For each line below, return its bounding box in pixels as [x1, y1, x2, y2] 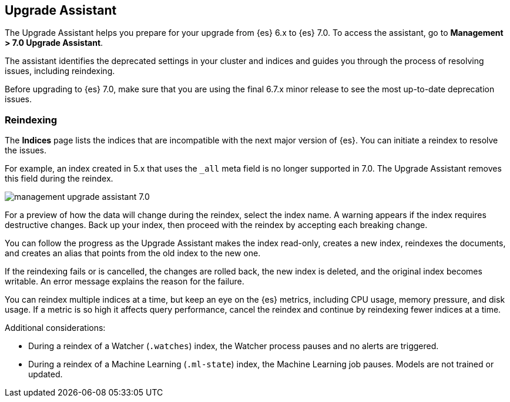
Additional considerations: [5, 323, 106, 333]
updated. [28, 369, 63, 380]
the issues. [5, 145, 46, 156]
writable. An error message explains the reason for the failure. [5, 276, 244, 287]
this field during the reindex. [5, 173, 113, 184]
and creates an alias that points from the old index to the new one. [5, 248, 261, 259]
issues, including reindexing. [5, 66, 115, 76]
